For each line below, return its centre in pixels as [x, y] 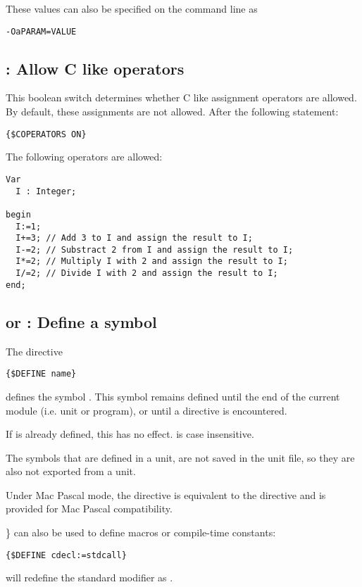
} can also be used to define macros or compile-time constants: [141, 532]
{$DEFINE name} [41, 374]
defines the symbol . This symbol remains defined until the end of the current [173, 396]
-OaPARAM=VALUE [41, 31]
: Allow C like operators [95, 68]
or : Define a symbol [81, 321]
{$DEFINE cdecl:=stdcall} [66, 555]
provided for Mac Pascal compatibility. [89, 509]
